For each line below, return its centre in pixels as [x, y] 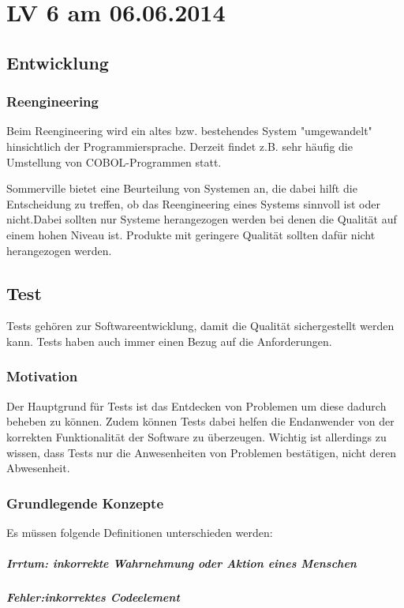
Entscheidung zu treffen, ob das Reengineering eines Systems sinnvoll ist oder [193, 203]
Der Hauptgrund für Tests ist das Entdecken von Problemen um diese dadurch [196, 405]
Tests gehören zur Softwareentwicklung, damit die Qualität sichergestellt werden [200, 326]
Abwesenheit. [38, 468]
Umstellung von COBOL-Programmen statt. [114, 161]
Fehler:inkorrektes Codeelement [93, 597]
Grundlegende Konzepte [85, 503]
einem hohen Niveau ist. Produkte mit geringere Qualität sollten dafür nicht [191, 234]
